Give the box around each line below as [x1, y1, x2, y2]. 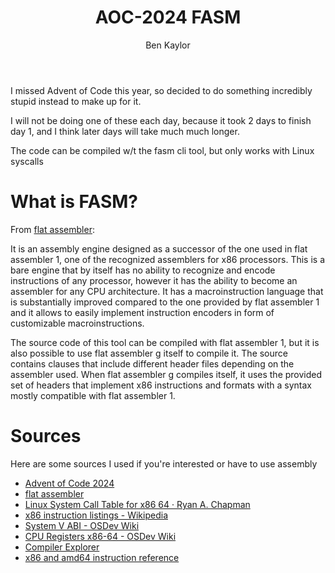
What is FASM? [10, 191, 138, 213]
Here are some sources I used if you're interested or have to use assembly [10, 457, 318, 470]
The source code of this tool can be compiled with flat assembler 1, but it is [10, 336, 320, 348]
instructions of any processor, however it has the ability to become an [10, 274, 298, 286]
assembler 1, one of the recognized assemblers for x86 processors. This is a [10, 253, 326, 265]
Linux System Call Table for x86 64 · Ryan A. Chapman [24, 498, 251, 510]
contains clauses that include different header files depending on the [10, 357, 295, 370]
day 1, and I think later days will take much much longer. [10, 125, 240, 137]
